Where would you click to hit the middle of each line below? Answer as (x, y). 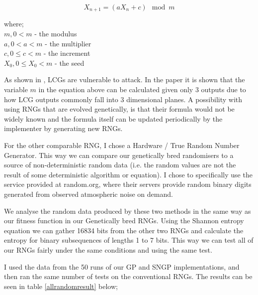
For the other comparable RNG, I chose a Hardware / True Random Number (122, 145)
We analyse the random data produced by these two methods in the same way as (128, 211)
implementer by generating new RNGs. (63, 128)
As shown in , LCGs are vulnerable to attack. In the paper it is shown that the (125, 79)
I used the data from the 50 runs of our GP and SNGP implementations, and (122, 266)
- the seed (70, 63)
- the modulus (56, 34)
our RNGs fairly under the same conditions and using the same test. (108, 249)
